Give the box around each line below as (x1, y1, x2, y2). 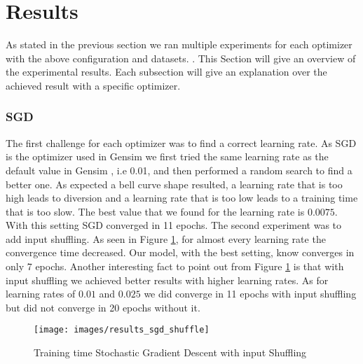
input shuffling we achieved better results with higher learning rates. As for (6, 272, 329, 287)
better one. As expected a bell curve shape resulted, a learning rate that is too (6, 176, 343, 191)
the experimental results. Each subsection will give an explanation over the (6, 64, 327, 79)
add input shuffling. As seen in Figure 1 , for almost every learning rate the (6, 231, 326, 246)
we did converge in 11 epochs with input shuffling (144, 286, 357, 301)
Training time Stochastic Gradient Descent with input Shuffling (34, 345, 307, 360)
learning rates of (6, 286, 76, 301)
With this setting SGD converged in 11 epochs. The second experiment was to (6, 218, 342, 232)
